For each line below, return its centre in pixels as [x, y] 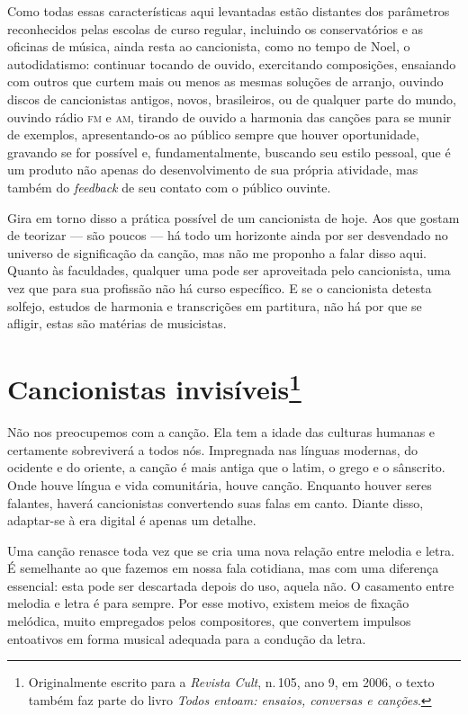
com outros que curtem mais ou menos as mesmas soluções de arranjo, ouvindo [225, 81]
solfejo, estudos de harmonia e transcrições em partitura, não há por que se [215, 305]
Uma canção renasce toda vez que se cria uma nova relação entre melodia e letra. [231, 550]
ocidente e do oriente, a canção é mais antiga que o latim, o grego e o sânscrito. [226, 467]
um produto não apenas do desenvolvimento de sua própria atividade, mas [213, 170]
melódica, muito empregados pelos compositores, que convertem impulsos [209, 621]
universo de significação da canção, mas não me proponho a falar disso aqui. [217, 252]
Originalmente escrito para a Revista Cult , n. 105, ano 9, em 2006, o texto [231, 682]
